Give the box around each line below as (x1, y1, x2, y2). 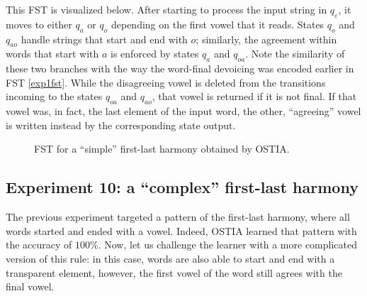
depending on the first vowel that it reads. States (111, 16, 324, 31)
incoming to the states (6, 89, 103, 104)
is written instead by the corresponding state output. (6, 117, 236, 132)
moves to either (6, 16, 72, 31)
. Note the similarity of (245, 46, 345, 61)
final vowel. (6, 279, 55, 294)
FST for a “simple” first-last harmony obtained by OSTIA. (34, 141, 290, 156)
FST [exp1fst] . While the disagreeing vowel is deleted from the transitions (6, 75, 326, 89)
